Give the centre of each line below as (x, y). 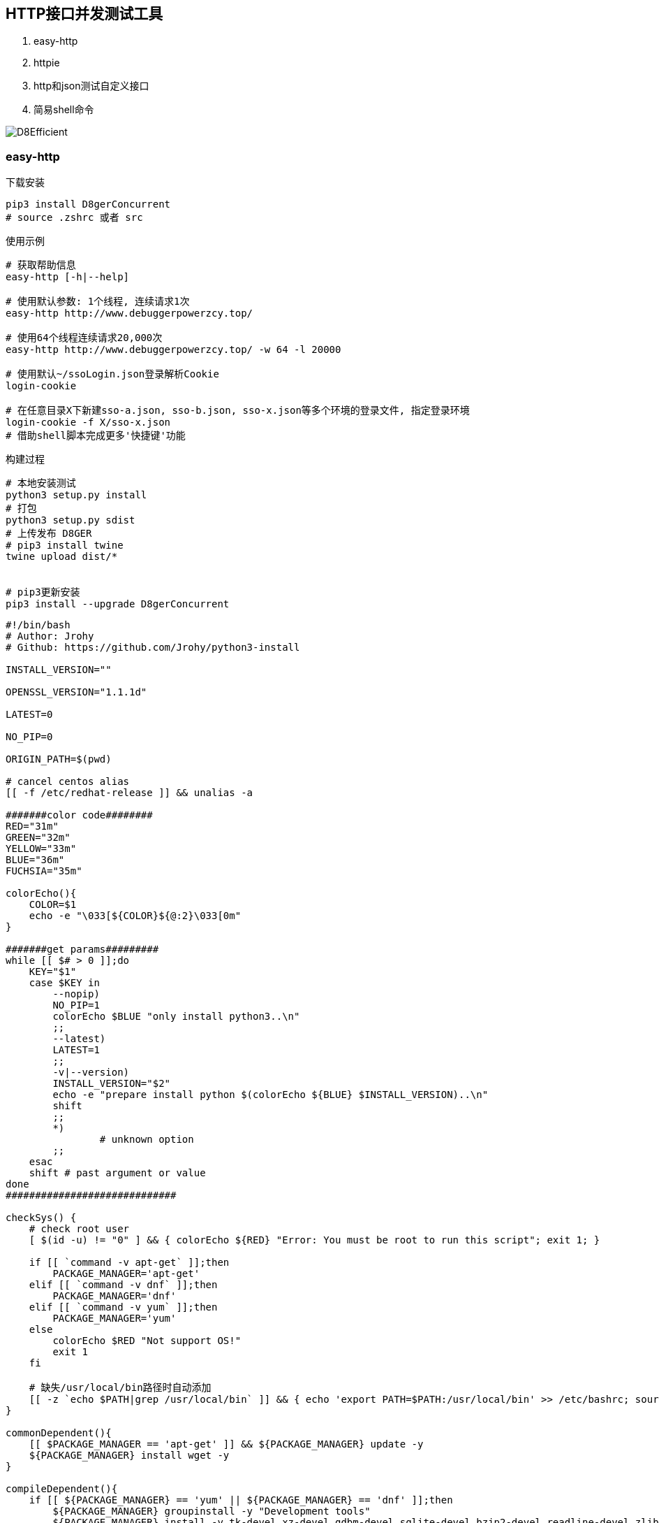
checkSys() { (41, 1218)
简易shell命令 (64, 110)
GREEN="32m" (38, 838)
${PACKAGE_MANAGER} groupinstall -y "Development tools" (212, 1511)
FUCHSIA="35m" (44, 871)
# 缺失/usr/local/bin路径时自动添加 (120, 1388)
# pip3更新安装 (43, 592)
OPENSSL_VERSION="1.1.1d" (76, 692)
